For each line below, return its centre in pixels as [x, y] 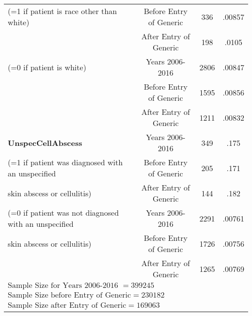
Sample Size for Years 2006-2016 [63, 285]
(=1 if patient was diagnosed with [65, 162]
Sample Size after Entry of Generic [67, 305]
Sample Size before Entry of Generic [70, 295]
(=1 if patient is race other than [63, 11]
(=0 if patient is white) [47, 67]
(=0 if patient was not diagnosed [63, 213]
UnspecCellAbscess [45, 142]
